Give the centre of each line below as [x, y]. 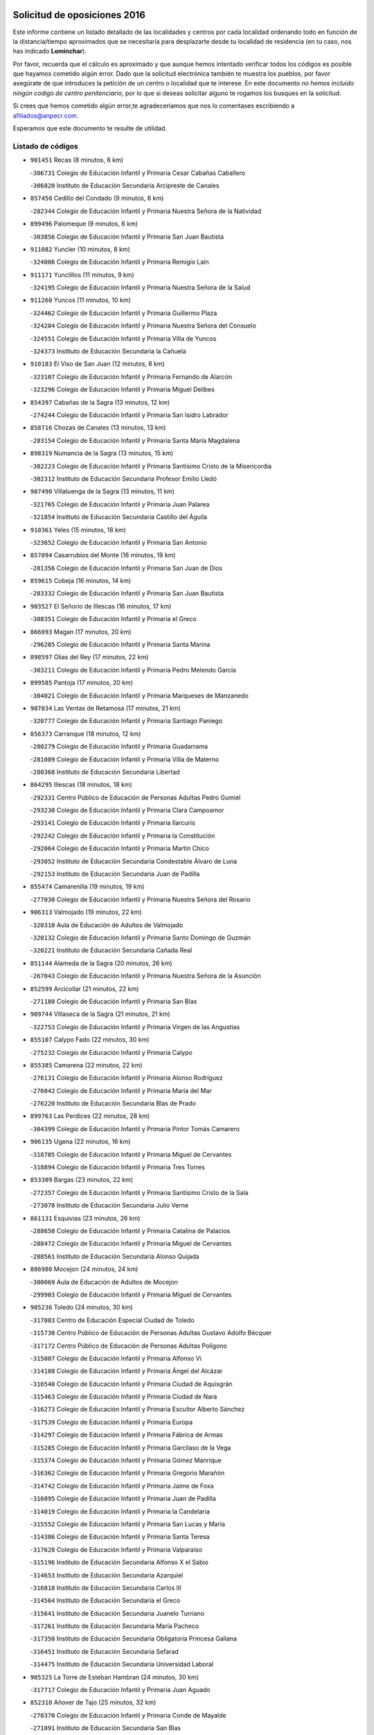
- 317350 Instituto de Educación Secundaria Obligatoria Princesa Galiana [134, 1639]
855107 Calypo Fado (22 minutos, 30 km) [90, 1040]
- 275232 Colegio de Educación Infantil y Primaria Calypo [112, 1052]
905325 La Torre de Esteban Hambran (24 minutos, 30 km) [114, 1677]
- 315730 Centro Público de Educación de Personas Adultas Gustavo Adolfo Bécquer [151, 1333]
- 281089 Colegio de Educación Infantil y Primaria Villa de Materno [125, 759]
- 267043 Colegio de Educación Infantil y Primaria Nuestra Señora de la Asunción [145, 976]
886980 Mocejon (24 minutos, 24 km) [84, 1269]
